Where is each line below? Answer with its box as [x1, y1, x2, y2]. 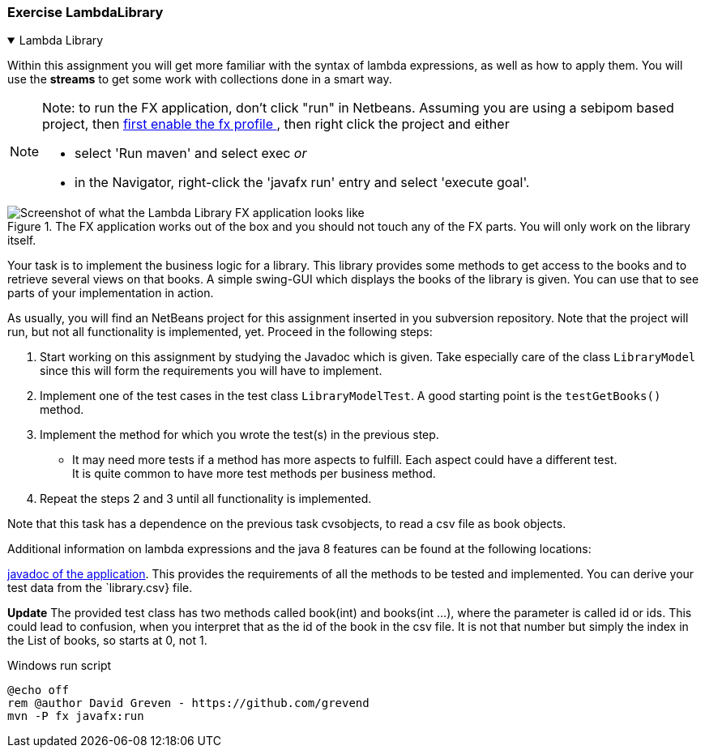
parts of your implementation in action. [7, 286, 214, 300]
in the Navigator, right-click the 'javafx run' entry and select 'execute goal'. [75, 174, 530, 191]
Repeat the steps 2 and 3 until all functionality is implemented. [40, 492, 372, 506]
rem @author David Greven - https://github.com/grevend [7, 696, 370, 710]
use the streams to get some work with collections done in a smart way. [7, 72, 392, 87]
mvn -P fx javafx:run [7, 709, 144, 723]
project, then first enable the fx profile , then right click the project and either [42, 116, 510, 133]
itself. [7, 233, 36, 248]
